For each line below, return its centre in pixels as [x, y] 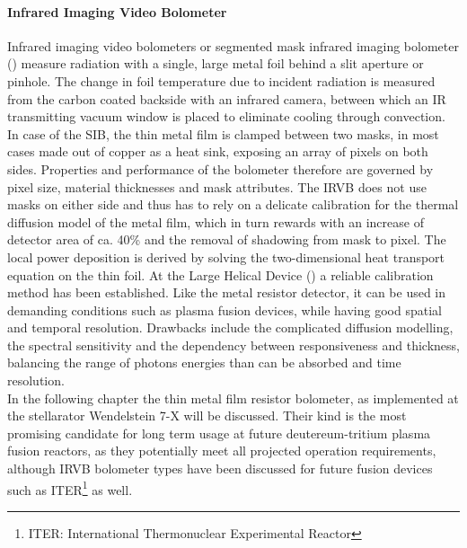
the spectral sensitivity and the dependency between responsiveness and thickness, [233, 345]
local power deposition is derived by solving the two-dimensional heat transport [226, 256]
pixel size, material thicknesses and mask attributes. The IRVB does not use [217, 186]
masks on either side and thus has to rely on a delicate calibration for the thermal [233, 204]
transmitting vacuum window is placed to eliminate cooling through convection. [226, 116]
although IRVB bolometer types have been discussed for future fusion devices [220, 468]
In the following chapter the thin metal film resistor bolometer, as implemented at [233, 398]
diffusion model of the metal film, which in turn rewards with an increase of [216, 221]
